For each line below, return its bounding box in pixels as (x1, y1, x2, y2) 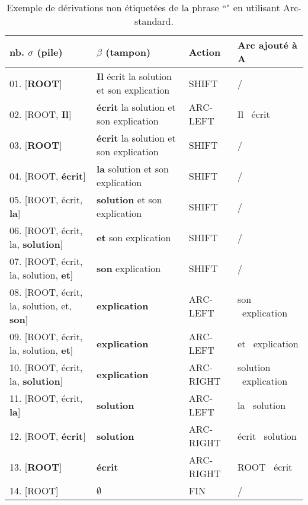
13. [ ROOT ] (9, 459, 62, 474)
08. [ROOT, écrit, (9, 285, 83, 299)
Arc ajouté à (238, 38, 298, 52)
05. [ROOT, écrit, (9, 193, 83, 206)
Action (188, 44, 221, 59)
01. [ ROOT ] (9, 76, 62, 90)
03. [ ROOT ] (9, 138, 62, 152)
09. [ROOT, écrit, (9, 330, 83, 343)
